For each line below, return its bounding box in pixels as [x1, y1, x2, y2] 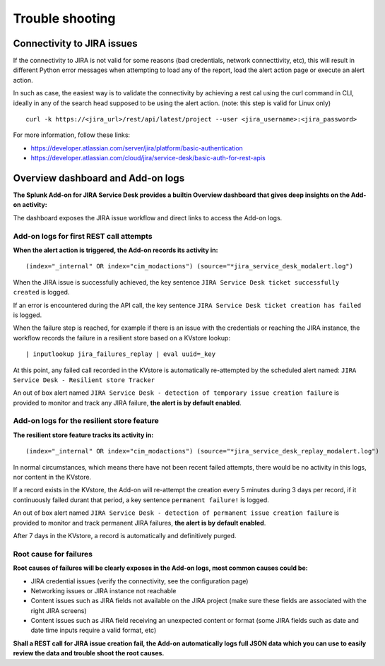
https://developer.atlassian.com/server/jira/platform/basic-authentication [30, 143, 243, 152]
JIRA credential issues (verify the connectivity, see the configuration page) [30, 576, 249, 585]
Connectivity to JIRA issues [13, 37, 138, 49]
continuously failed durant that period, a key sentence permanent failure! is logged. [13, 495, 270, 504]
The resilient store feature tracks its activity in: [13, 431, 154, 439]
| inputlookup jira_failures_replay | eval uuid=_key [25, 350, 215, 358]
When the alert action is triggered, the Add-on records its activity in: [13, 246, 218, 254]
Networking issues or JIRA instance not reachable [30, 586, 177, 595]
